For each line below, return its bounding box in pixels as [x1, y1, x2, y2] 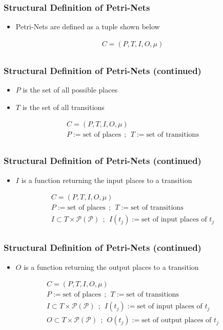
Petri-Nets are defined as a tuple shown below [15, 21, 160, 32]
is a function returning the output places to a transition [24, 261, 199, 272]
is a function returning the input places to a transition [21, 174, 192, 185]
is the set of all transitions [22, 101, 105, 112]
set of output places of [141, 317, 212, 324]
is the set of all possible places [23, 84, 118, 95]
